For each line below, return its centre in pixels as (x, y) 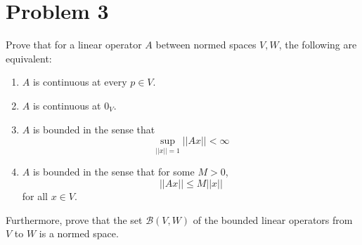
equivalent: (29, 58)
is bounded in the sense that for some (114, 172)
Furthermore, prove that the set (74, 219)
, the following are (318, 45)
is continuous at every (80, 82)
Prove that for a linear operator (74, 45)
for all (35, 196)
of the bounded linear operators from (273, 219)
